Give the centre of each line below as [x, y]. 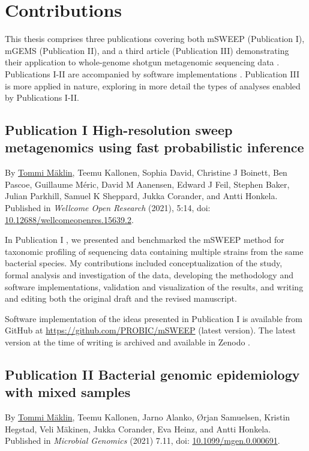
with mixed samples [68, 392]
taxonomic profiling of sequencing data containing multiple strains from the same [154, 251]
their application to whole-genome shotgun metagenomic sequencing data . [142, 62]
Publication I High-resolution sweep [119, 130]
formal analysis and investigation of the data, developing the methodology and [149, 275]
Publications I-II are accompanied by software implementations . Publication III [152, 73]
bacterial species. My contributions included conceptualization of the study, [144, 263]
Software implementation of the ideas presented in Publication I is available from [154, 318]
